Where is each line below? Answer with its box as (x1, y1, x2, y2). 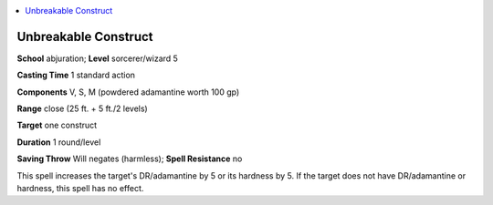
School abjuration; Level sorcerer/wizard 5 (16, 53, 178, 64)
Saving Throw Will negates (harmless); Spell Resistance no (16, 153, 243, 164)
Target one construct (16, 119, 98, 131)
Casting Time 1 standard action (16, 69, 136, 81)
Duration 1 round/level (16, 137, 101, 148)
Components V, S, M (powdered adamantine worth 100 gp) (16, 87, 240, 97)
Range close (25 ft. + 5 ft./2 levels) (16, 103, 148, 114)
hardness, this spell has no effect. (16, 183, 144, 194)
